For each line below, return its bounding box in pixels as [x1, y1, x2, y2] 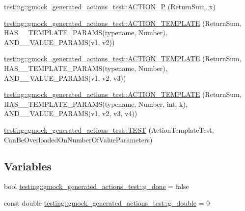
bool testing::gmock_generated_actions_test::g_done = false [4, 181, 189, 191]
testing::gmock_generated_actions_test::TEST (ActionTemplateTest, [4, 124, 214, 135]
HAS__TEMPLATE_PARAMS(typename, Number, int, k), [4, 98, 188, 109]
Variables [4, 158, 52, 173]
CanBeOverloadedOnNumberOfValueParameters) [4, 134, 153, 144]
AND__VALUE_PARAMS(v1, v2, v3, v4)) [4, 108, 137, 118]
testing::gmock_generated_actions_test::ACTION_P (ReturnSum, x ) [4, 1, 216, 11]
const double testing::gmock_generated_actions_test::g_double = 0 [4, 197, 210, 208]
